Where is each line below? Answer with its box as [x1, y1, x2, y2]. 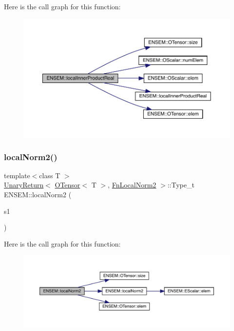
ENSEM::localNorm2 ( [4, 189, 72, 199]
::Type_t [167, 180, 195, 190]
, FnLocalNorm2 [108, 180, 156, 190]
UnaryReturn [4, 180, 44, 190]
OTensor [55, 180, 80, 190]
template [4, 170, 30, 180]
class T [39, 170, 60, 180]
